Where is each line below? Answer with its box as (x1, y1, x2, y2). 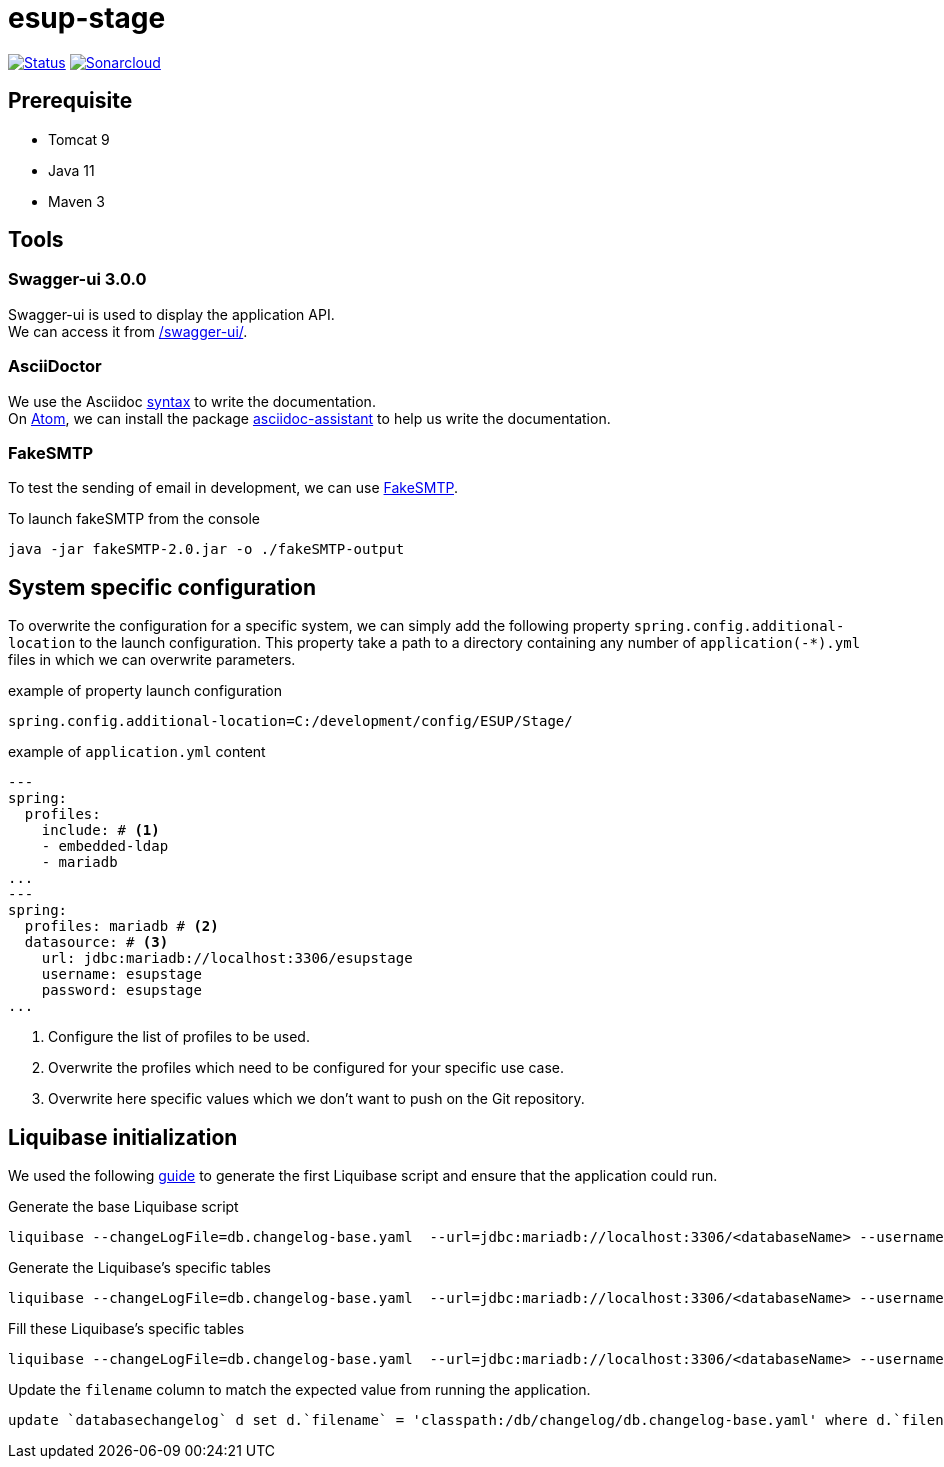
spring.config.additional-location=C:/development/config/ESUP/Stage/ (8, 713, 573, 730)
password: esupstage (41, 982, 202, 999)
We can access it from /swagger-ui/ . (8, 322, 248, 340)
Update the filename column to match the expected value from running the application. (8, 1381, 591, 1398)
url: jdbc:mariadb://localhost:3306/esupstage (41, 950, 413, 967)
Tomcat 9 (48, 130, 110, 148)
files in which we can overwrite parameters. (8, 651, 296, 669)
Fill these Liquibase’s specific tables (8, 1320, 245, 1337)
